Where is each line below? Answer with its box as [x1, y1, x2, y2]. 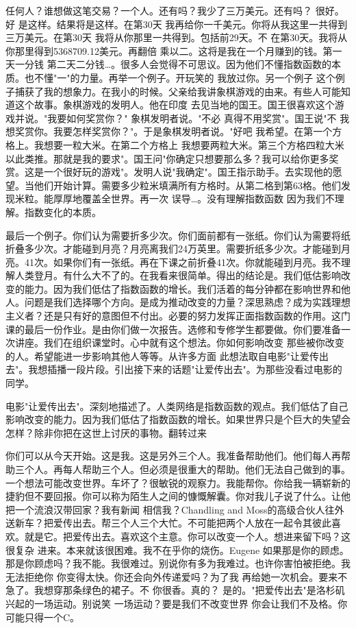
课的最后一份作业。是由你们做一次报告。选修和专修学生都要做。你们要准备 [5, 322, 341, 336]
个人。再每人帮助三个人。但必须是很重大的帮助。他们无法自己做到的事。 [24, 462, 351, 476]
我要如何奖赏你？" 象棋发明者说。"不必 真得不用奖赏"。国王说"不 [47, 110, 337, 125]
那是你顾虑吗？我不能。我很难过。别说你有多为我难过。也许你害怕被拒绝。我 [5, 556, 351, 570]
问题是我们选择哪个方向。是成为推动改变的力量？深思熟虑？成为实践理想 [24, 295, 351, 309]
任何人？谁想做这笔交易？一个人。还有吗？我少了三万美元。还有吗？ [5, 3, 312, 17]
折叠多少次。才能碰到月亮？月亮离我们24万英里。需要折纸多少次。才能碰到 [5, 241, 341, 256]
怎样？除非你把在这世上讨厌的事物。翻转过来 [5, 425, 207, 439]
